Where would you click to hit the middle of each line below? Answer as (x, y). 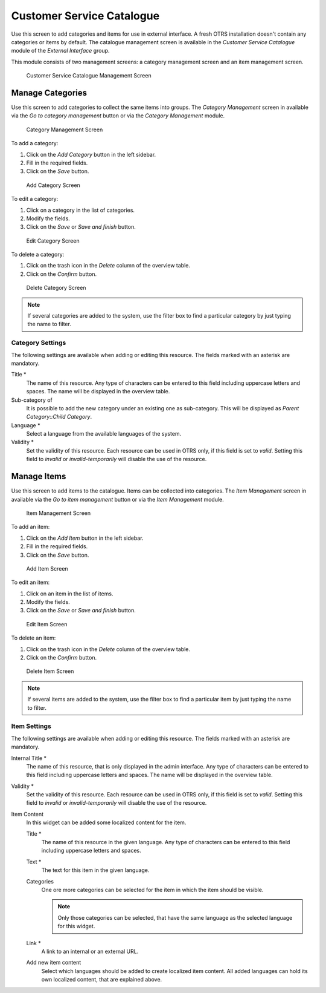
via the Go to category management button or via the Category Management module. (118, 116)
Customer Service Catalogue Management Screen (89, 76)
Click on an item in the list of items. (70, 594)
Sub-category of (32, 400)
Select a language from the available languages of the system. (104, 434)
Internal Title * (29, 758)
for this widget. (76, 926)
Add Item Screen (47, 568)
